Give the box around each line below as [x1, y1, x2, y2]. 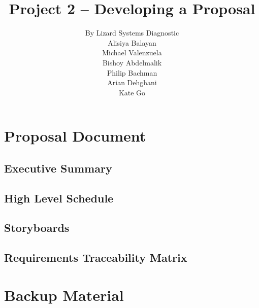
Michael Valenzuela [102, 47, 162, 58]
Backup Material [4, 284, 124, 305]
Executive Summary [4, 160, 112, 176]
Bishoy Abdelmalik [102, 57, 162, 67]
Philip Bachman [107, 67, 157, 78]
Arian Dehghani [107, 77, 157, 88]
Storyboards [4, 220, 70, 235]
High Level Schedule [4, 190, 114, 206]
